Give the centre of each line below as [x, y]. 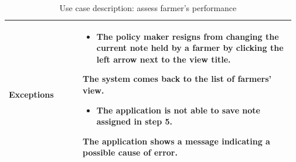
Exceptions [31, 94]
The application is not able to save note [178, 110]
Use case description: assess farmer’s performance [148, 8]
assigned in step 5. [135, 121]
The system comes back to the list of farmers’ [177, 79]
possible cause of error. [130, 152]
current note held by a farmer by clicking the [190, 48]
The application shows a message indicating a [176, 141]
